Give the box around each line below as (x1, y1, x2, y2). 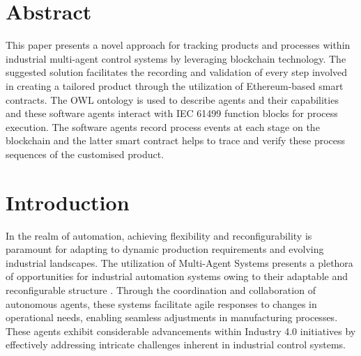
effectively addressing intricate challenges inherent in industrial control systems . (6, 337, 346, 352)
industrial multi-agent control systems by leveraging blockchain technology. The (6, 51, 346, 65)
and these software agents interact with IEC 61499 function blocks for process (6, 106, 338, 121)
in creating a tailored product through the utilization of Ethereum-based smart (6, 78, 344, 93)
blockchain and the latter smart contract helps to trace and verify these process (6, 133, 346, 148)
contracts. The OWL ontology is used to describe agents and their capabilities (6, 92, 339, 107)
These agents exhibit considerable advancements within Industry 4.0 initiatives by (6, 323, 356, 338)
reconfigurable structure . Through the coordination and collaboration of (6, 282, 316, 297)
